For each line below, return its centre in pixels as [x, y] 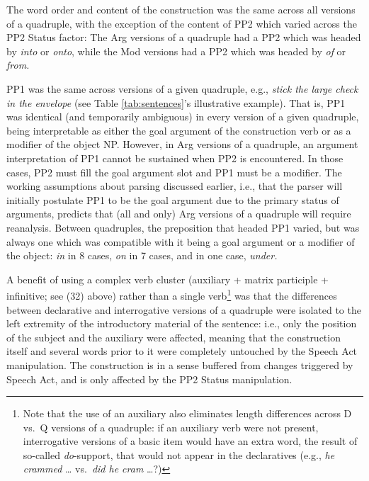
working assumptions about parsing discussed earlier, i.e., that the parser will [175, 186]
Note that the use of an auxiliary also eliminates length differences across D [187, 413]
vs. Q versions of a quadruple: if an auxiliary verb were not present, [171, 427]
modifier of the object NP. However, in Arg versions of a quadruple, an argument [182, 144]
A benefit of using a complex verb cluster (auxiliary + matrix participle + [168, 279]
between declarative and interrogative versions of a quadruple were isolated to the [184, 309]
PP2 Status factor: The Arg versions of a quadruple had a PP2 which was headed [184, 37]
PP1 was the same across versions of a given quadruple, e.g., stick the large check [182, 88]
